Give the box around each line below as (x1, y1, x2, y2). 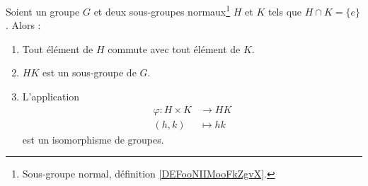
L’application (22, 89, 80, 104)
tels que (268, 4, 302, 18)
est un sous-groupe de (42, 65, 137, 80)
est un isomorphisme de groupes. (22, 132, 164, 146)
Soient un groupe (6, 4, 80, 18)
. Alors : (6, 18, 41, 33)
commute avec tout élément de (108, 41, 241, 56)
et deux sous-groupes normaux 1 (93, 2, 231, 18)
